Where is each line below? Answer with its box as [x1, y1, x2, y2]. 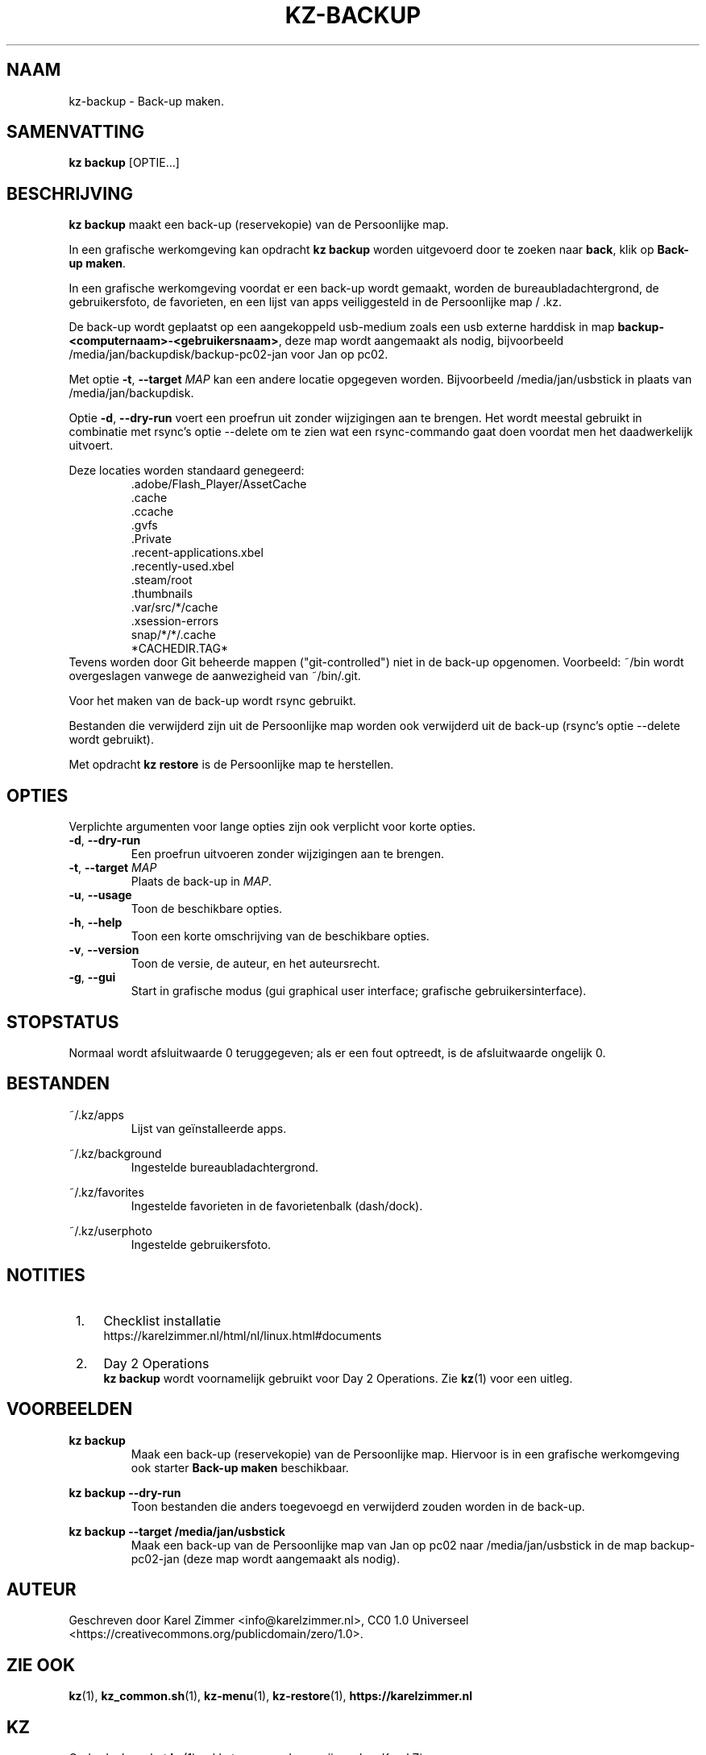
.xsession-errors [131, 614, 219, 629]
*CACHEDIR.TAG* [131, 641, 228, 656]
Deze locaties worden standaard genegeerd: [69, 463, 305, 478]
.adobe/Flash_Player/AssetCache [131, 477, 307, 492]
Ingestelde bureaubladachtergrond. [131, 1160, 319, 1174]
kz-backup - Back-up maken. [69, 93, 224, 108]
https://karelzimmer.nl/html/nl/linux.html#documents [103, 1328, 382, 1342]
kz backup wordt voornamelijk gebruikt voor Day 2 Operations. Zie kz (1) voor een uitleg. [103, 1371, 573, 1385]
